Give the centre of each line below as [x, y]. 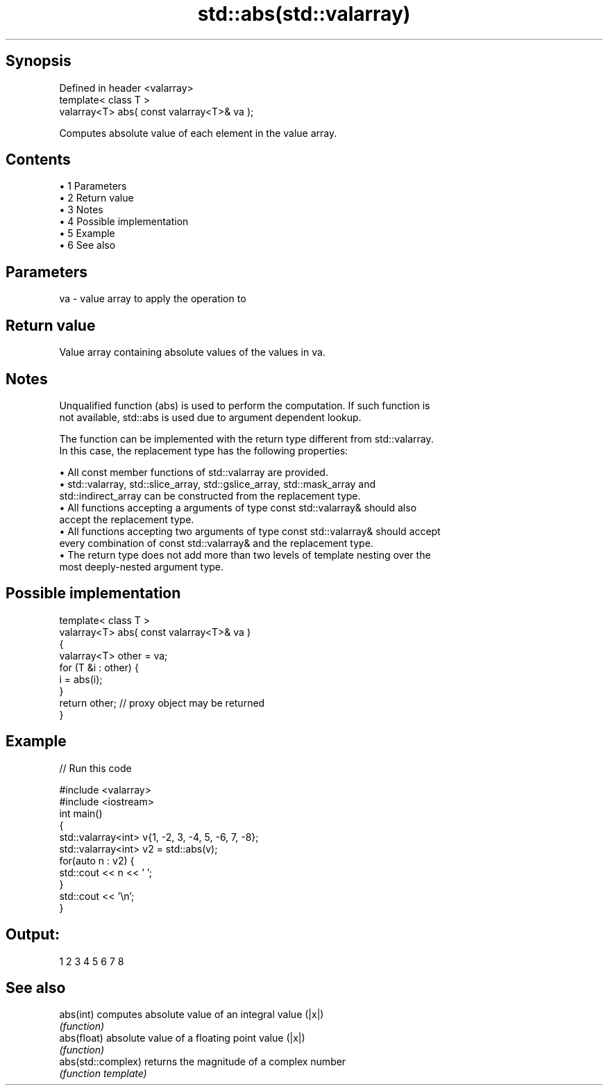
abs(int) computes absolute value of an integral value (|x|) [192, 1015]
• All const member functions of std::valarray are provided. [194, 472]
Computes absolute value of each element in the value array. [198, 133]
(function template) [103, 1074]
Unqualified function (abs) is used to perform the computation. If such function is [245, 405]
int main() [81, 813]
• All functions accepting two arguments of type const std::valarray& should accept [250, 531]
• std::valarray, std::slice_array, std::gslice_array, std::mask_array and [218, 484]
